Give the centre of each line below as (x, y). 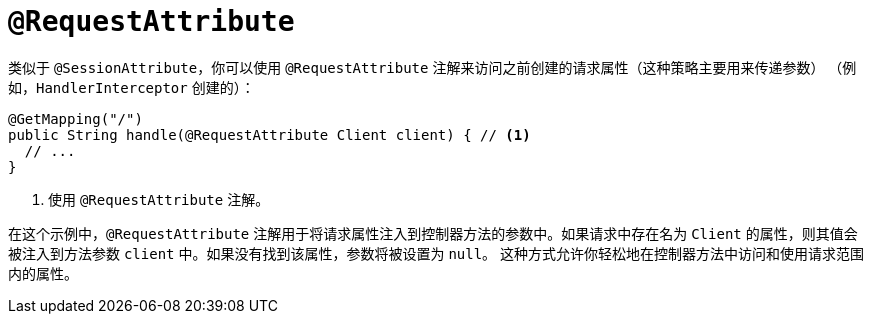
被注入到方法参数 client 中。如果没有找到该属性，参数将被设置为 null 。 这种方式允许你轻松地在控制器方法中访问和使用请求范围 (436, 253)
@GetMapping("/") (75, 118)
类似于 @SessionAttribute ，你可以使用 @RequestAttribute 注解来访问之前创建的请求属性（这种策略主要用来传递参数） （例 (432, 67)
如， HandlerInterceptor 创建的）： (131, 87)
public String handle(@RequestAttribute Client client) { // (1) (269, 134)
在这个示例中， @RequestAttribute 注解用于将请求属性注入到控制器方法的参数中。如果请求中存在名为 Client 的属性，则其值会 (433, 233)
